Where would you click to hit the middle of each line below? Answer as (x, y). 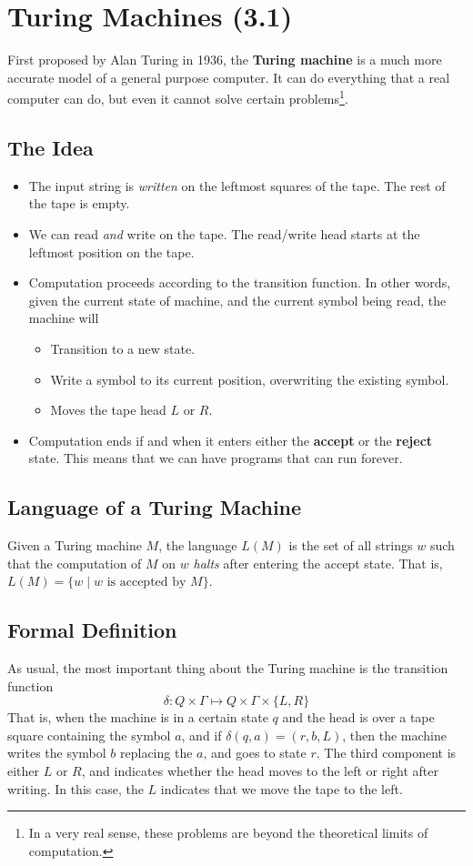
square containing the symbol (89, 735)
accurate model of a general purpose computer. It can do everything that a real (229, 77)
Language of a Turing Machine (155, 507)
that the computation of (75, 563)
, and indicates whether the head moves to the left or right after (260, 771)
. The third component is (386, 753)
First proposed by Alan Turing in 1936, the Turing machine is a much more (225, 60)
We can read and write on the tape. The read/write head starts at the (224, 233)
